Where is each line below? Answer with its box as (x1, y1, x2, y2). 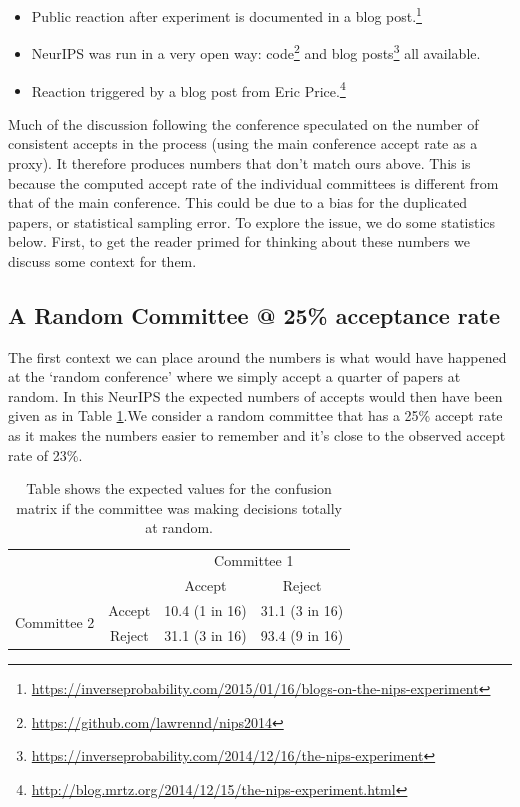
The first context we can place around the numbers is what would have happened (8, 346, 507, 367)
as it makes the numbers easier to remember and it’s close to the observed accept (8, 425, 506, 446)
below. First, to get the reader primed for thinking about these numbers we (8, 231, 470, 252)
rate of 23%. (8, 444, 83, 465)
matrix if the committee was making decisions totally (16, 497, 342, 518)
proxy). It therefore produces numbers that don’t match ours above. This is (8, 152, 471, 173)
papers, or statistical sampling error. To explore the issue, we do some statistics (8, 211, 496, 232)
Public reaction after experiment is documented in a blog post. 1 (31, 3, 422, 26)
